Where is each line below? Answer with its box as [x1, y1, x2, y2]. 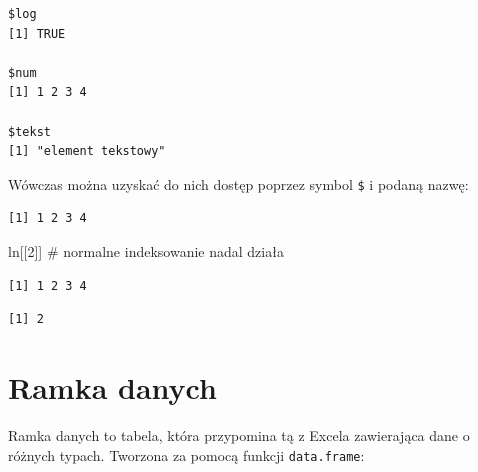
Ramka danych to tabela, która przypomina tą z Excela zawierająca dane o [8, 424, 470, 445]
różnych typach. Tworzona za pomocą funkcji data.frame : [8, 444, 365, 465]
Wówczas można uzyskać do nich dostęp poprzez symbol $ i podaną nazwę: [8, 173, 469, 194]
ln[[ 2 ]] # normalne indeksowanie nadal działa [8, 241, 284, 261]
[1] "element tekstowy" [8, 144, 166, 159]
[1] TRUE [8, 26, 66, 41]
